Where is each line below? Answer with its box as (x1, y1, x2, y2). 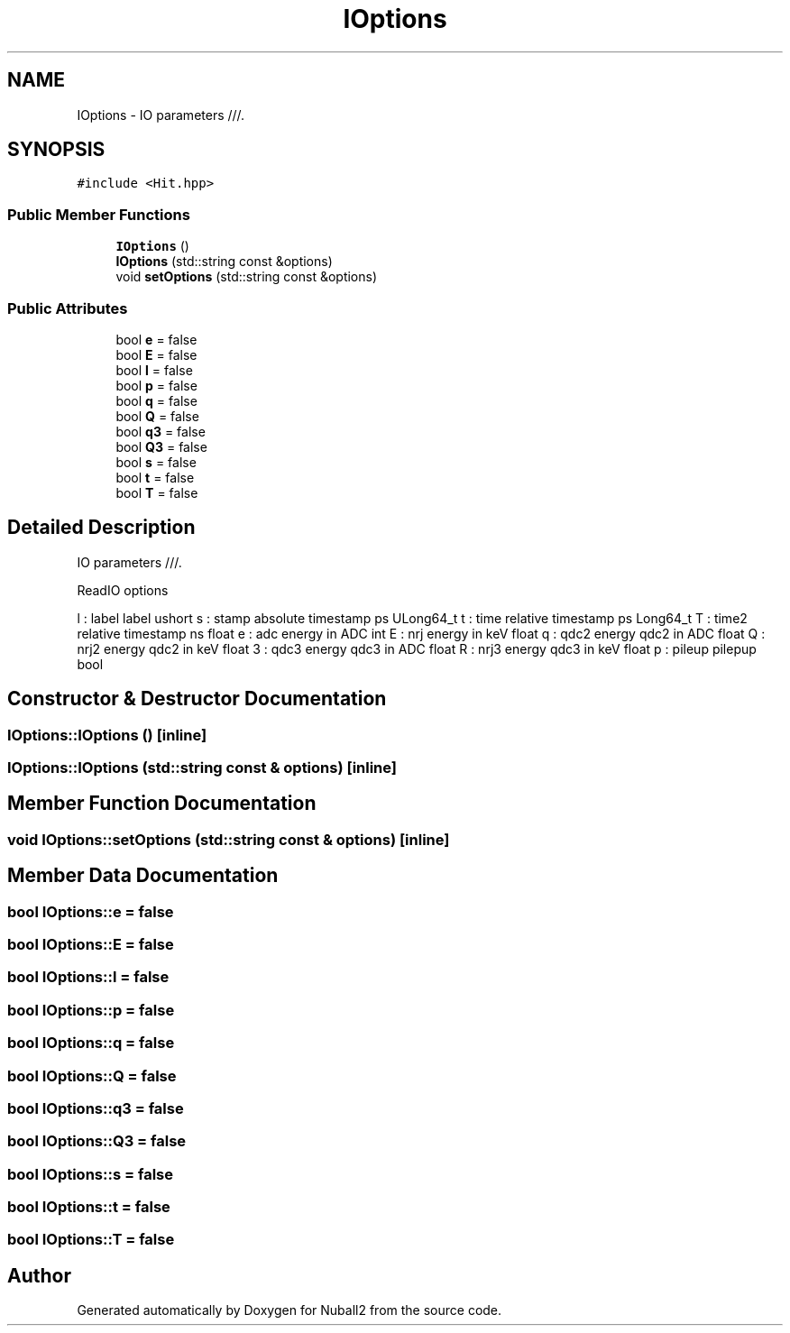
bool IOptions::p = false (7, 1000, 175, 1019)
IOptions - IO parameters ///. (77, 106, 245, 123)
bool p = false (115, 377, 197, 393)
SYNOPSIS (7, 138, 106, 161)
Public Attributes (7, 299, 128, 317)
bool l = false (115, 362, 193, 378)
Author (7, 1264, 71, 1287)
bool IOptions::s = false (7, 1164, 173, 1183)
